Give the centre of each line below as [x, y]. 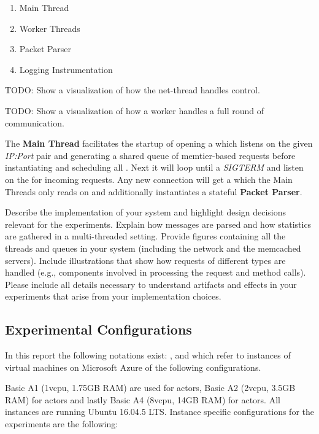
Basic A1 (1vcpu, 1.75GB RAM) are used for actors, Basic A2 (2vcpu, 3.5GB [150, 388]
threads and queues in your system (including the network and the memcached [153, 248]
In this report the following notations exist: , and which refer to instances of [148, 355]
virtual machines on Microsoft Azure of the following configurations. [133, 367]
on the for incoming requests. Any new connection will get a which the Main [149, 179]
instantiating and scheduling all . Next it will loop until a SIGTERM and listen [154, 167]
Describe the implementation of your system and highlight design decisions [146, 212]
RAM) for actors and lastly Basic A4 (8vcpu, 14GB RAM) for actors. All [143, 399]
